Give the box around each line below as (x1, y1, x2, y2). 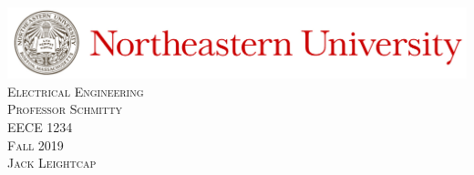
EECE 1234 (7, 118, 73, 137)
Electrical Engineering (7, 81, 144, 100)
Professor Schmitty (7, 99, 122, 118)
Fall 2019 (7, 135, 64, 154)
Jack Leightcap (7, 153, 97, 172)
